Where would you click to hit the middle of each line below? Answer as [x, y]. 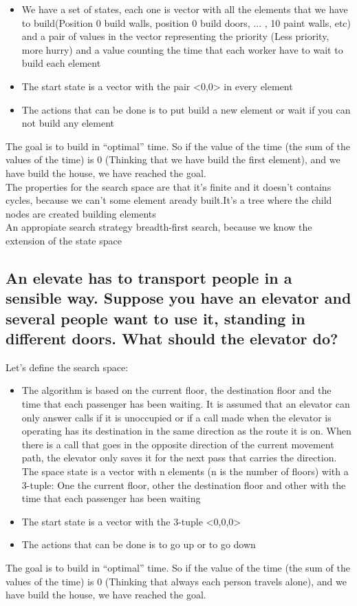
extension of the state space [64, 240]
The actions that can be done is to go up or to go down [139, 544]
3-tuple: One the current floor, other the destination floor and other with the [184, 484]
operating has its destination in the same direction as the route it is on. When [186, 431]
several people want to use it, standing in [155, 318]
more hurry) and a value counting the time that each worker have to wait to [182, 49]
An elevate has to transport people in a [149, 277]
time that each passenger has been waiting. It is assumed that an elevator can [186, 404]
